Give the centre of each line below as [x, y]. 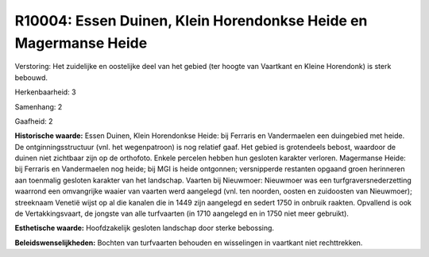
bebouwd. [31, 77]
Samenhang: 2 [39, 106]
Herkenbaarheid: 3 [45, 92]
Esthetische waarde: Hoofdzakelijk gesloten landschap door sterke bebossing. [144, 228]
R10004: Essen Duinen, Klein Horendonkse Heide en [191, 21]
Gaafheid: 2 [34, 121]
